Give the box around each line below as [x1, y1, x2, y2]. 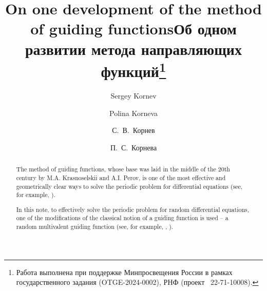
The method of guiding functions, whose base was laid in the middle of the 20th [16, 165, 230, 173]
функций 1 [101, 58, 166, 82]
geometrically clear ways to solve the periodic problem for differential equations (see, [16, 182, 243, 190]
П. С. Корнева [110, 142, 157, 152]
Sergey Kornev [110, 90, 157, 101]
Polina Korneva [109, 107, 158, 118]
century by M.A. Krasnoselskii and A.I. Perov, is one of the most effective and [16, 173, 226, 182]
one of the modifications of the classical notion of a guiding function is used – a [16, 214, 228, 222]
